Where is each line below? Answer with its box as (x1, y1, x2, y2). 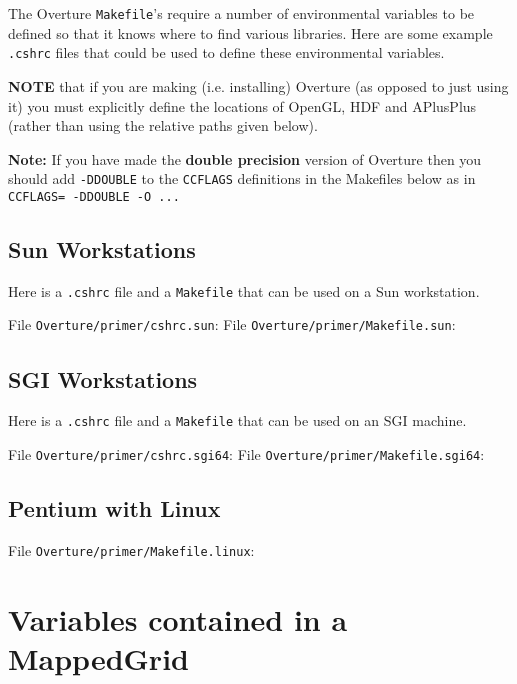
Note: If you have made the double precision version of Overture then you (8, 148, 482, 169)
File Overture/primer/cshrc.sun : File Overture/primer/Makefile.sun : (8, 314, 456, 335)
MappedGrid (8, 637, 189, 678)
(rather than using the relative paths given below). (8, 115, 318, 136)
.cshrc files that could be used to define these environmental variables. (8, 42, 445, 63)
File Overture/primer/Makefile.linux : (8, 539, 255, 560)
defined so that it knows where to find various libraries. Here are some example (8, 22, 493, 43)
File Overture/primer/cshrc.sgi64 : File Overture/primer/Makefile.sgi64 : (8, 443, 485, 464)
